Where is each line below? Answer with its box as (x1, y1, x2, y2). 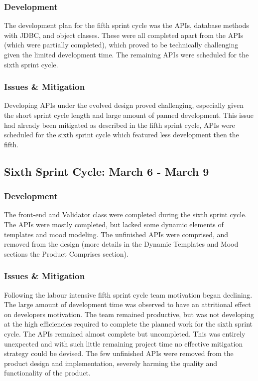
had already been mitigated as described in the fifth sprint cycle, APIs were (4, 119, 235, 130)
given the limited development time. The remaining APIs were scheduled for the (4, 49, 249, 59)
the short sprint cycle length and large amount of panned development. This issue (4, 110, 254, 120)
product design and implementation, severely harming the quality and (4, 358, 218, 368)
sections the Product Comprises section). (4, 248, 129, 259)
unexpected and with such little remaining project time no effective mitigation (4, 338, 243, 349)
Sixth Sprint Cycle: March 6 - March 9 (4, 163, 209, 179)
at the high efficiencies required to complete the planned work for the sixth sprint (4, 319, 253, 329)
